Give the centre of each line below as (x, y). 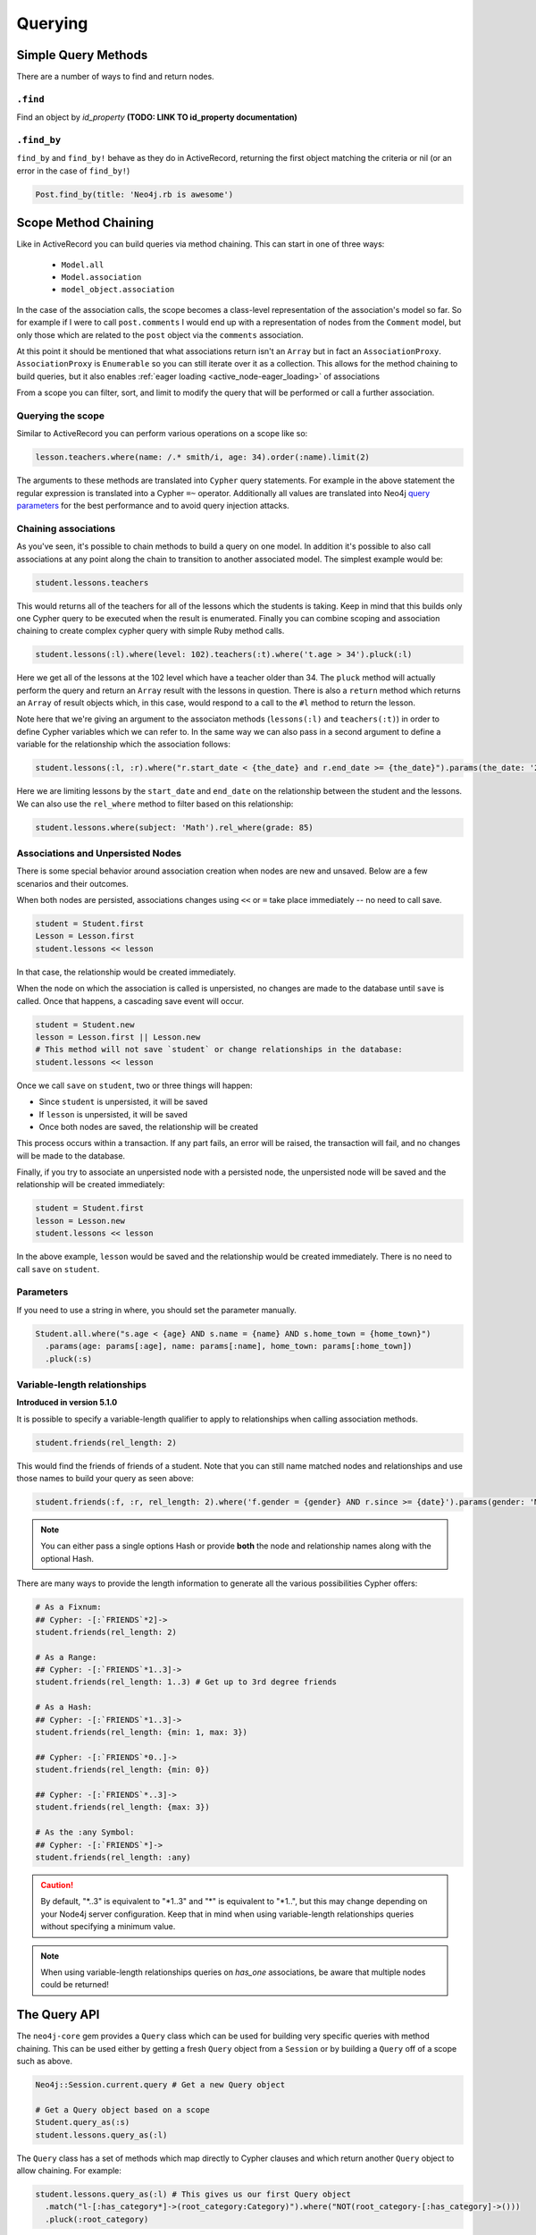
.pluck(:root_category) (97, 2219)
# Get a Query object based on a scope (122, 2109)
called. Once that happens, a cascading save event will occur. (130, 1000)
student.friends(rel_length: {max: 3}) (122, 1807)
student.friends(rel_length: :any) (113, 1857)
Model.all (83, 265)
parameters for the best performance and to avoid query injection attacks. (153, 506)
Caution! (57, 1885)
